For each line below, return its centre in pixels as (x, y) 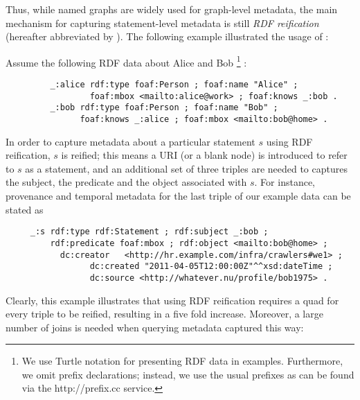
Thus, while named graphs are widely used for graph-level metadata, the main (172, 9)
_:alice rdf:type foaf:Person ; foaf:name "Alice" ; (174, 85)
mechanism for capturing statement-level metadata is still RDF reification (162, 23)
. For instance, (285, 182)
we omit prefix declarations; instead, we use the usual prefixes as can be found (188, 374)
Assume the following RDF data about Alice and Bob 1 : (126, 61)
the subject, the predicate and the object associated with (126, 182)
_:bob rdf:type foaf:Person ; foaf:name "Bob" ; (164, 108)
